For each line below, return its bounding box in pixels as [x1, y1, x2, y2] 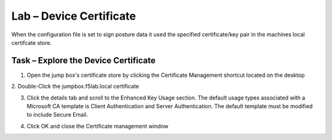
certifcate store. [11, 39, 52, 46]
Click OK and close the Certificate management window [26, 122, 169, 130]
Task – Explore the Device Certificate [11, 55, 156, 66]
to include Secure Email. [26, 111, 89, 119]
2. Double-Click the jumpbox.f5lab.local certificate [11, 83, 140, 90]
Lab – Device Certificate [11, 9, 136, 23]
